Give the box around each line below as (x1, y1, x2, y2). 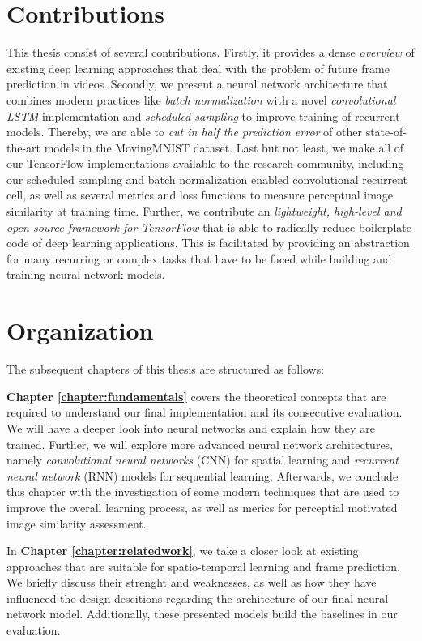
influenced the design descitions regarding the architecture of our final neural (6, 589, 389, 606)
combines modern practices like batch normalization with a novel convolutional (6, 91, 396, 108)
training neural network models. (6, 266, 165, 283)
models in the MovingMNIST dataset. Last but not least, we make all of (44, 139, 404, 156)
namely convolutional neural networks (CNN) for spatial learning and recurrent (6, 451, 399, 468)
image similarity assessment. (6, 515, 147, 532)
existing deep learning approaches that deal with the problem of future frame (6, 59, 390, 76)
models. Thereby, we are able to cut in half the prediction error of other (6, 123, 362, 140)
